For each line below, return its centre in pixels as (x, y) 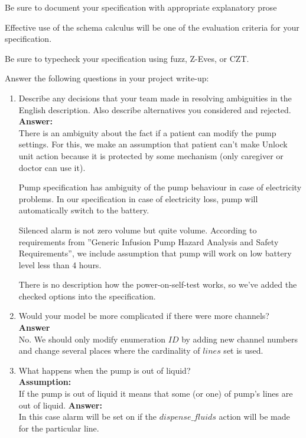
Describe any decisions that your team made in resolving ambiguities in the (155, 98)
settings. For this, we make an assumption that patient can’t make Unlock (153, 144)
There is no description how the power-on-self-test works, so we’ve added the (158, 284)
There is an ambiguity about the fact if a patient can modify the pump (147, 132)
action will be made (254, 416)
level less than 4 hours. (60, 264)
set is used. (243, 350)
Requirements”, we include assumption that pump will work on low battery (155, 253)
